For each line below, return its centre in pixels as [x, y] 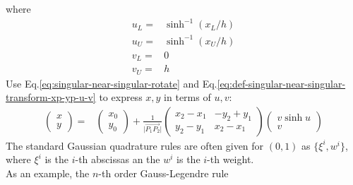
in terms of [187, 97]
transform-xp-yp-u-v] [51, 97]
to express [121, 97]
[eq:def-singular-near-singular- [281, 83]
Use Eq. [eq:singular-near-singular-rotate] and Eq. [112, 83]
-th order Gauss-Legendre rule [163, 173]
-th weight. [231, 159]
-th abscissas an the [118, 159]
